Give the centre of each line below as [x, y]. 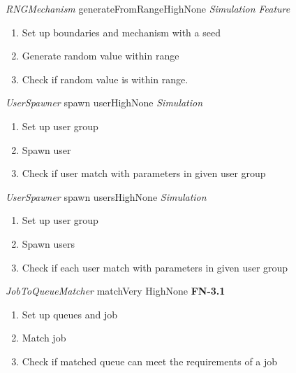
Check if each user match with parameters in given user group [155, 267]
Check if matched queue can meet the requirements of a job [150, 361]
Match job [44, 338]
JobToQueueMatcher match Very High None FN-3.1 [116, 291]
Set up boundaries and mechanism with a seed [121, 32]
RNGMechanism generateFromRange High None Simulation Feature [148, 8]
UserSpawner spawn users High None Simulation [106, 196]
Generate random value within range [101, 56]
